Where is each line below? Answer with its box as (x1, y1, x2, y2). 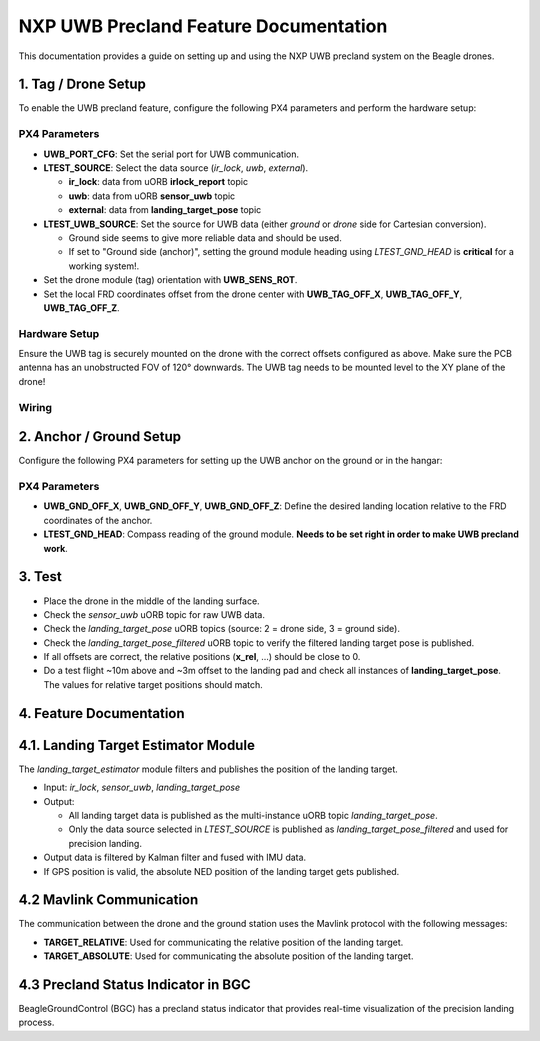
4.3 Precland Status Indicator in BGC (18, 976, 251, 993)
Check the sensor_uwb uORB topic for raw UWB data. (43, 608, 265, 620)
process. (18, 1016, 55, 1029)
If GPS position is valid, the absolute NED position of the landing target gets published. (43, 865, 400, 877)
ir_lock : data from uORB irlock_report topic (68, 176, 249, 188)
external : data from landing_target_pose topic (68, 204, 262, 216)
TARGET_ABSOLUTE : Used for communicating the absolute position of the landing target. (43, 950, 414, 962)
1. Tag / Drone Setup (18, 76, 147, 93)
